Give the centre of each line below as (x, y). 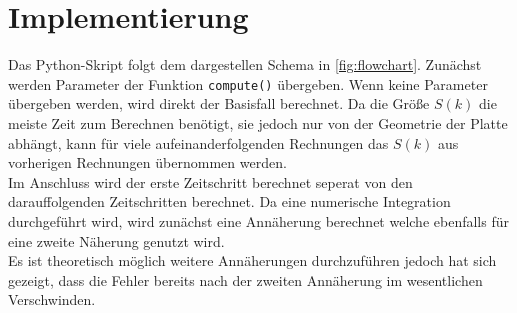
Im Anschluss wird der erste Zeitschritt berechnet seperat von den (210, 181)
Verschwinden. (52, 299)
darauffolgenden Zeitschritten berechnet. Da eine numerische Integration (229, 201)
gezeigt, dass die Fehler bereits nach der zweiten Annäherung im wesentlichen (245, 279)
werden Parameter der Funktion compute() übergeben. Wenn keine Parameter (248, 83)
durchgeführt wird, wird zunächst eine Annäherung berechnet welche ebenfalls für (258, 220)
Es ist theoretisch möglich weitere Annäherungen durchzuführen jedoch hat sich (252, 260)
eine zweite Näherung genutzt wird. (116, 240)
